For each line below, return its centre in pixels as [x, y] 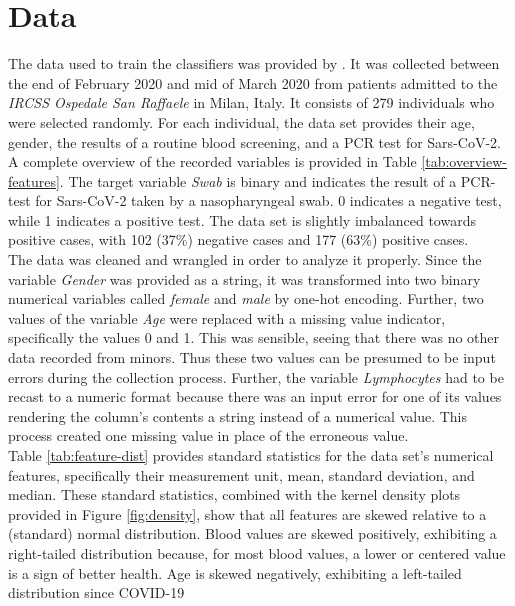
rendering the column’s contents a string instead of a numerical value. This [238, 415]
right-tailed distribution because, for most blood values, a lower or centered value [257, 552]
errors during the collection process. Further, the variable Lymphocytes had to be [256, 376]
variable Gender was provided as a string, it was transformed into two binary [244, 278]
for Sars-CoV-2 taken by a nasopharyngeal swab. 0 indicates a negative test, [268, 200]
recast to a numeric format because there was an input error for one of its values [255, 396]
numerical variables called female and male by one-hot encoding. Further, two [246, 298]
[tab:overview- [464, 161]
